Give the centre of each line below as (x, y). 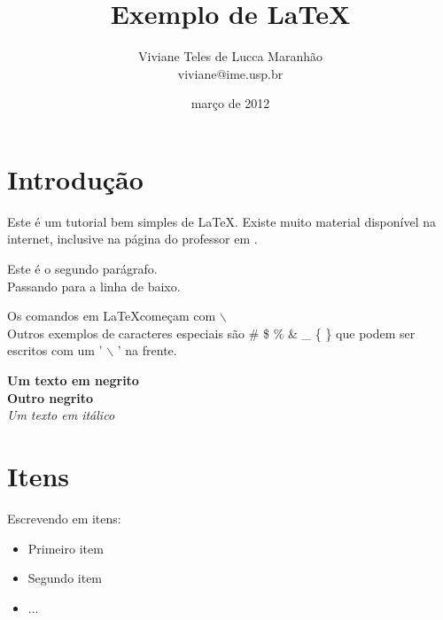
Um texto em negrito (73, 380)
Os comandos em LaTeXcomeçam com (112, 316)
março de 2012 (230, 103)
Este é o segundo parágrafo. (82, 269)
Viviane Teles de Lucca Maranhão (230, 56)
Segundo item (65, 578)
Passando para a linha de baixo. (94, 286)
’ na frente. (147, 350)
